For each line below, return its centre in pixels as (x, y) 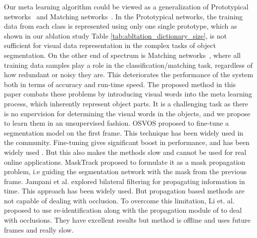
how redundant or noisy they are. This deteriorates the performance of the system (129, 74)
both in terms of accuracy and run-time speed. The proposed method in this (120, 84)
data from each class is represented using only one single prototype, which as (121, 26)
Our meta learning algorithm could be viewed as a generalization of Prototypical (126, 6)
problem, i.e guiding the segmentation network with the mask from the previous (125, 171)
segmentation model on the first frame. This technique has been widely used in (124, 132)
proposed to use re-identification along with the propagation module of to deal (123, 210)
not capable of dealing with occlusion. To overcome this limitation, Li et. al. (119, 200)
